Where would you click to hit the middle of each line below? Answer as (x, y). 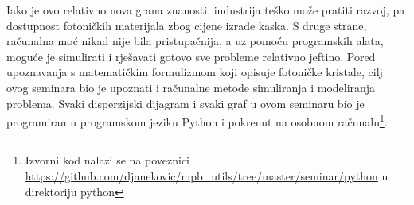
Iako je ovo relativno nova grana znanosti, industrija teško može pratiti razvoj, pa (206, 10)
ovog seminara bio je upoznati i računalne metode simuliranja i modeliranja (191, 87)
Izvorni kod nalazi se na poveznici (107, 160)
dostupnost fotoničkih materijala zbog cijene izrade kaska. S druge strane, (187, 25)
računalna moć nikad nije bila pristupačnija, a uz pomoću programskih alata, (195, 41)
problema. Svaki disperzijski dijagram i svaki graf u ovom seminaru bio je (186, 103)
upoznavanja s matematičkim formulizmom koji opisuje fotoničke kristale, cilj (195, 72)
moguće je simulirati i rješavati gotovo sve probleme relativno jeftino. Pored (191, 56)
